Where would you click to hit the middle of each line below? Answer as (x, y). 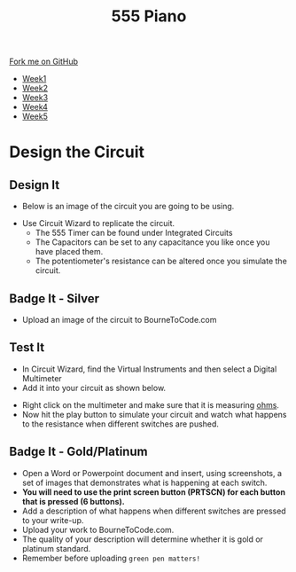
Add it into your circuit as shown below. (94, 388)
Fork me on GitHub (43, 62)
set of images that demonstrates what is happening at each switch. (144, 482)
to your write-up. (53, 520)
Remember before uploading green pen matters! (111, 558)
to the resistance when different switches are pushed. (121, 424)
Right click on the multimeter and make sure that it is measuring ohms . (150, 404)
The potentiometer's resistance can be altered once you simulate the (161, 261)
